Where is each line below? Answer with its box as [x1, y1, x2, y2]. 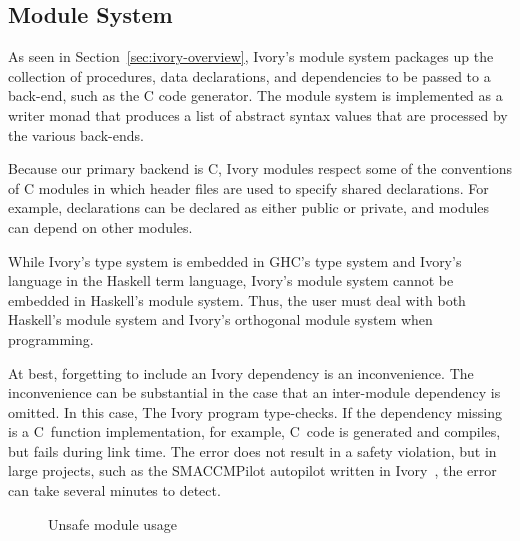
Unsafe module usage [48, 513, 177, 534]
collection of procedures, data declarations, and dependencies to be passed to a [8, 65, 491, 86]
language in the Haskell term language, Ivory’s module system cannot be [8, 270, 454, 291]
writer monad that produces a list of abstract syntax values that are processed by [8, 104, 508, 125]
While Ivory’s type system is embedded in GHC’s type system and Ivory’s [8, 250, 462, 271]
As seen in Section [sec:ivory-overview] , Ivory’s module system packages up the [8, 46, 494, 67]
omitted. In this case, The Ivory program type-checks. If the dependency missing [8, 401, 502, 422]
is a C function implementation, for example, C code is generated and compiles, [8, 421, 501, 442]
